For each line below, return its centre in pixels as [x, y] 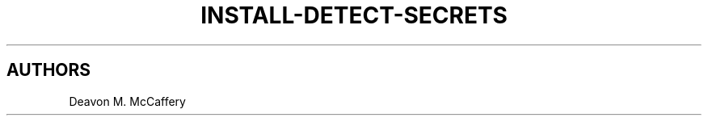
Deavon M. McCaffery [127, 101]
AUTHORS [49, 70]
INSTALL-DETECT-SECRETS [354, 15]
